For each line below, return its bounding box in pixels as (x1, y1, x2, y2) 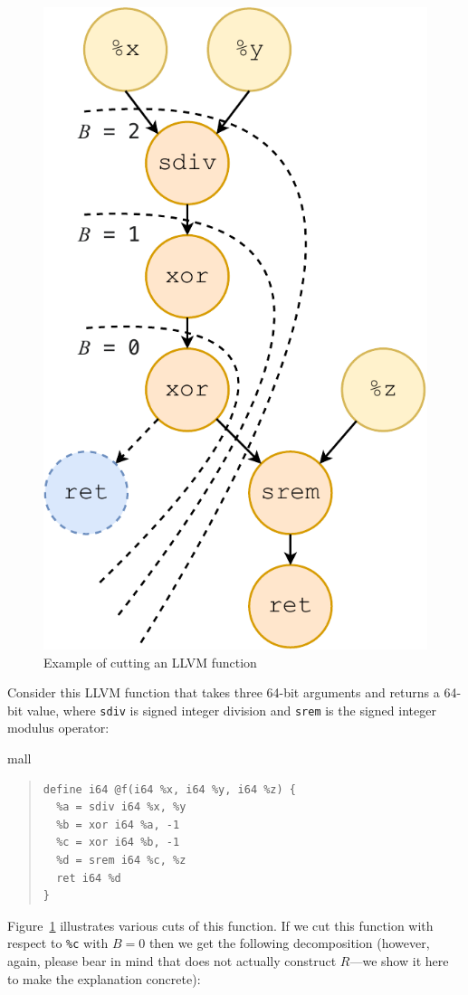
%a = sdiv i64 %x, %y (56, 801, 186, 814)
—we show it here (349, 951, 449, 970)
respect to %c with (7, 933, 109, 952)
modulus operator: (7, 718, 110, 737)
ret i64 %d (56, 871, 121, 885)
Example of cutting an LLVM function (43, 652, 257, 671)
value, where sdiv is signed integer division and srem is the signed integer (26, 700, 436, 719)
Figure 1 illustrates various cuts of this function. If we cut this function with (7, 915, 434, 934)
